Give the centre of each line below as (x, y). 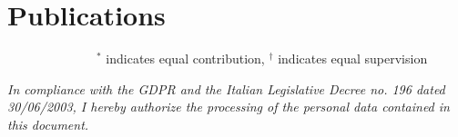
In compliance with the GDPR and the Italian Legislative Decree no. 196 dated (226, 88)
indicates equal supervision (353, 59)
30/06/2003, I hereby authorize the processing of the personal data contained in (229, 107)
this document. (48, 124)
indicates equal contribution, (185, 59)
